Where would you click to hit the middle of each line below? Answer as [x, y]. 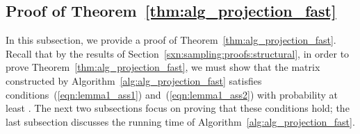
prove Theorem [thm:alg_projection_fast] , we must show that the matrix [163, 67]
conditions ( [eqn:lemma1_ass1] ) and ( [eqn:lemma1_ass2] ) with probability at [172, 94]
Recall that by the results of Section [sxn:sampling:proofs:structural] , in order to [178, 53]
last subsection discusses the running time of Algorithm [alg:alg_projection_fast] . [180, 121]
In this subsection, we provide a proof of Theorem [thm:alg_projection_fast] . [171, 40]
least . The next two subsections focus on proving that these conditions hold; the [178, 108]
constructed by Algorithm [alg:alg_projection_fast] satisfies [134, 80]
